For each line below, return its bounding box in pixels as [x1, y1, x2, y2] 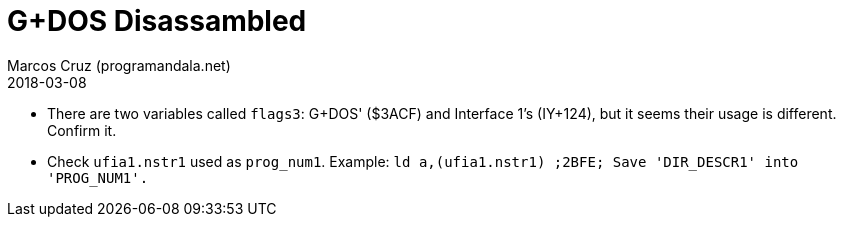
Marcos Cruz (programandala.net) [7, 56, 231, 74]
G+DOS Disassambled [7, 4, 307, 38]
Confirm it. [47, 121, 117, 139]
